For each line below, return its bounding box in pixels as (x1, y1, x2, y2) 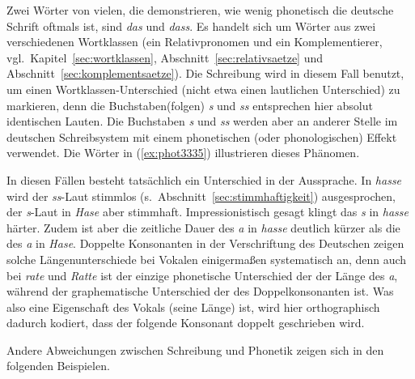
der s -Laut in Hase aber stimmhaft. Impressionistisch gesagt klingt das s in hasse (6, 203, 409, 220)
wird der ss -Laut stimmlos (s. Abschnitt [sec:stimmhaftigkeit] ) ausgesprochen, (6, 187, 396, 204)
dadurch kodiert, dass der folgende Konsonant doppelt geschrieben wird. (6, 314, 365, 331)
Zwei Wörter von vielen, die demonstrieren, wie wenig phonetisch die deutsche (6, 2, 394, 18)
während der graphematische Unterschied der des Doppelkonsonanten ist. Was (6, 283, 394, 300)
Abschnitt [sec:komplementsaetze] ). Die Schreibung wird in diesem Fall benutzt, (6, 65, 404, 82)
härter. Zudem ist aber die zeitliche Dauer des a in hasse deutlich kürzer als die (6, 219, 400, 236)
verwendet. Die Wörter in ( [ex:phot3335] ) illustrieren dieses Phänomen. (6, 144, 360, 161)
